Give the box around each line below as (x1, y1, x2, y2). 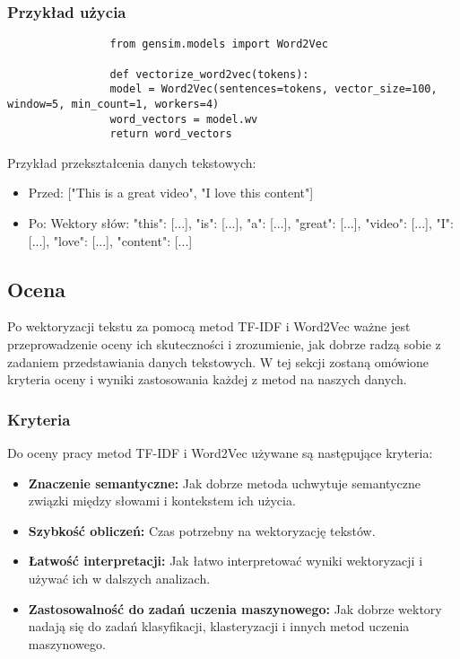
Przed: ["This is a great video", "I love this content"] (28, 183, 314, 202)
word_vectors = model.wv (109, 112, 258, 126)
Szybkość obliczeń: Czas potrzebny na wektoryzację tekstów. (28, 521, 376, 540)
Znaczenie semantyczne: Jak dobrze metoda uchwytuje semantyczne (28, 473, 421, 492)
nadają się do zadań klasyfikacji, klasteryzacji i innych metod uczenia (28, 617, 410, 636)
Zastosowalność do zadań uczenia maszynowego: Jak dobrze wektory (28, 599, 442, 618)
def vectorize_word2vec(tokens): (109, 67, 309, 81)
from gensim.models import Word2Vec (109, 38, 328, 51)
